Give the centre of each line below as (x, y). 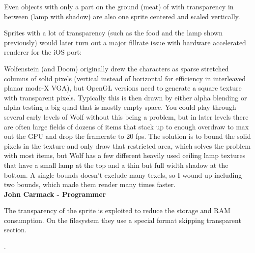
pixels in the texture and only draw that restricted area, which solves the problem (127, 145)
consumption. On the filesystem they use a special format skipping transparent (123, 220)
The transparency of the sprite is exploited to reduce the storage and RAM (117, 210)
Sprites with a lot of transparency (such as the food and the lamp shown (113, 33)
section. (15, 230)
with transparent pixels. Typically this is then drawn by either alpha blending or (126, 97)
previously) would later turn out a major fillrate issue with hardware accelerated (125, 42)
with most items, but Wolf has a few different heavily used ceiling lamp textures (125, 155)
